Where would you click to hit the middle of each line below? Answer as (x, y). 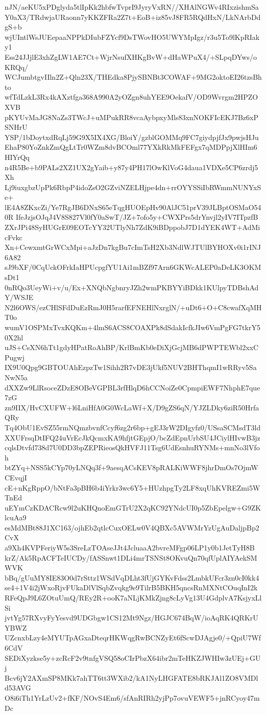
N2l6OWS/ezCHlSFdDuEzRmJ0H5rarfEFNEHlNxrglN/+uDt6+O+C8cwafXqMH (133, 307)
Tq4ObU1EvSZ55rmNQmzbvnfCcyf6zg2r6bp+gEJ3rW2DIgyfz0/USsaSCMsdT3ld (133, 427)
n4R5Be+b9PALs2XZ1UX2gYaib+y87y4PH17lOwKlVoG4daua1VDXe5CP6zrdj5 (131, 167)
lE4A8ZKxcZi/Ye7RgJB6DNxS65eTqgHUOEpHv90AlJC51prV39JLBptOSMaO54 (133, 207)
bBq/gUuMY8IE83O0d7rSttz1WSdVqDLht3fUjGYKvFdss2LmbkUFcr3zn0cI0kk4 (132, 577)
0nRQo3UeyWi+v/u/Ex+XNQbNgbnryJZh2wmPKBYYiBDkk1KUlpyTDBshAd (132, 287)
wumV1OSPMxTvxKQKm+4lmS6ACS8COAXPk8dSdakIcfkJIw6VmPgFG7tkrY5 (132, 327)
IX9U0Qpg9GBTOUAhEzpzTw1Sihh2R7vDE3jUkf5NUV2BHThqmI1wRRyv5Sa (131, 367)
